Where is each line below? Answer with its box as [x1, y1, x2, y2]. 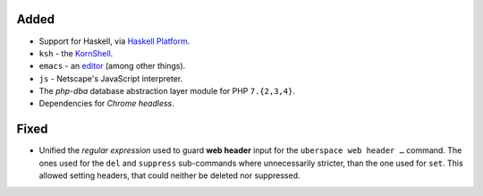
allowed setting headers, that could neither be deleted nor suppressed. [38, 170, 301, 181]
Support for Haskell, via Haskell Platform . [38, 36, 191, 47]
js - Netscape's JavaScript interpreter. [38, 72, 183, 84]
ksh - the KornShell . [38, 47, 114, 58]
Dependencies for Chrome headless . [38, 98, 174, 109]
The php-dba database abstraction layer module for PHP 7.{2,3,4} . [38, 86, 295, 97]
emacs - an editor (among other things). [38, 61, 186, 72]
